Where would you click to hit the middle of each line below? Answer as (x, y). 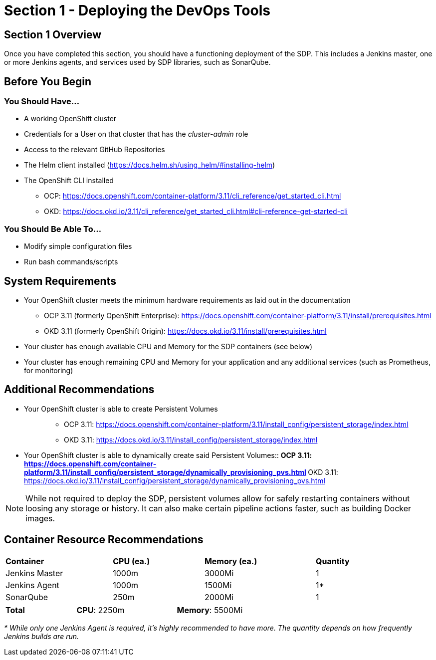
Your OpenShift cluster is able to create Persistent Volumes (121, 409)
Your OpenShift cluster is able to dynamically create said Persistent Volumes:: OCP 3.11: (168, 455)
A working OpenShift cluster (70, 119)
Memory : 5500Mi (210, 610)
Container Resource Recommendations (104, 540)
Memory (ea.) (231, 561)
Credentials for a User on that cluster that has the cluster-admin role (136, 134)
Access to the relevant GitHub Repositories (95, 150)
